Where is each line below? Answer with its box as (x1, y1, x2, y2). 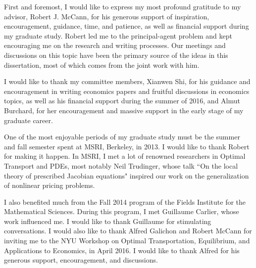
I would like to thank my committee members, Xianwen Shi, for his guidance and (4, 76, 251, 87)
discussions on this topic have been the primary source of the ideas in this (4, 49, 228, 60)
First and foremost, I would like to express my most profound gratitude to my (4, 1, 241, 11)
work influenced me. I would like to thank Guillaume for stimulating (4, 216, 211, 226)
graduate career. (4, 115, 53, 125)
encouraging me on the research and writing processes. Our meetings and (4, 40, 226, 50)
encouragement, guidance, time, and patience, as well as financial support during (4, 21, 249, 31)
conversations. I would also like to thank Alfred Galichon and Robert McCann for (4, 225, 252, 236)
